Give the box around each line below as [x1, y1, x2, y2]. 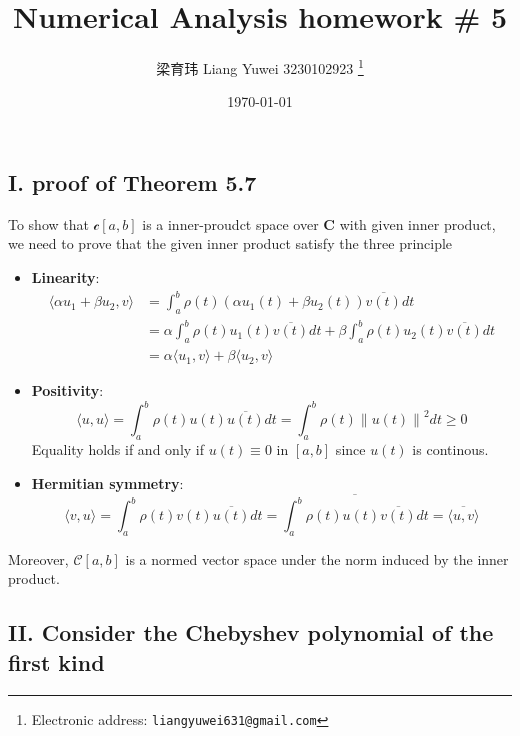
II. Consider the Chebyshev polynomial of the [8, 617, 494, 648]
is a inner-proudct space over [142, 213, 319, 234]
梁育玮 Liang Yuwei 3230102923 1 [156, 55, 364, 78]
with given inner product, [339, 213, 496, 234]
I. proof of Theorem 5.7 [8, 166, 257, 197]
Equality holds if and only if [31, 439, 205, 460]
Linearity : [31, 266, 100, 287]
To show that [8, 213, 89, 234]
